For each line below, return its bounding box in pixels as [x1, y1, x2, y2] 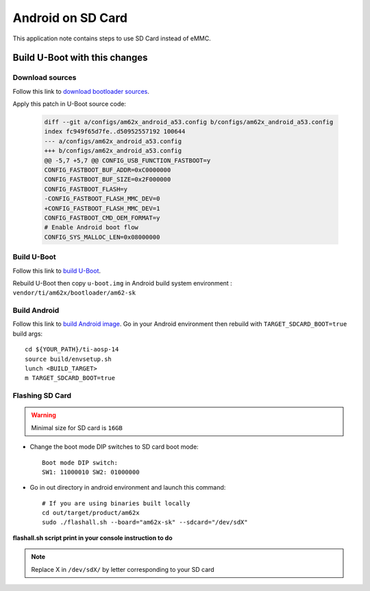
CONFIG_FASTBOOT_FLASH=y [44, 185, 128, 193]
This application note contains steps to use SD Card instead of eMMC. [12, 34, 212, 42]
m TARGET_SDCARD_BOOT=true [25, 374, 116, 382]
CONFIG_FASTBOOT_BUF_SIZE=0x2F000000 [44, 175, 171, 184]
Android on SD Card [12, 10, 128, 25]
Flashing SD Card [12, 391, 72, 401]
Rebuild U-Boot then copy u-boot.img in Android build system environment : [12, 279, 232, 287]
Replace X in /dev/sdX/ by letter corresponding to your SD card [31, 565, 215, 573]
